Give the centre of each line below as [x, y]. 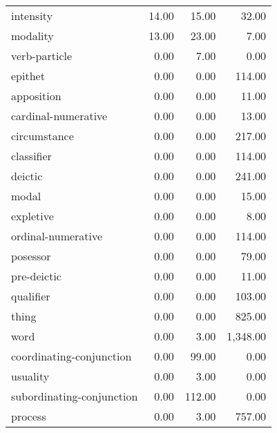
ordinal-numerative [57, 236]
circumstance [42, 136]
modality [32, 36]
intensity [32, 16]
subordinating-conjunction [75, 396]
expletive [32, 216]
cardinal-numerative [59, 116]
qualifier [31, 296]
